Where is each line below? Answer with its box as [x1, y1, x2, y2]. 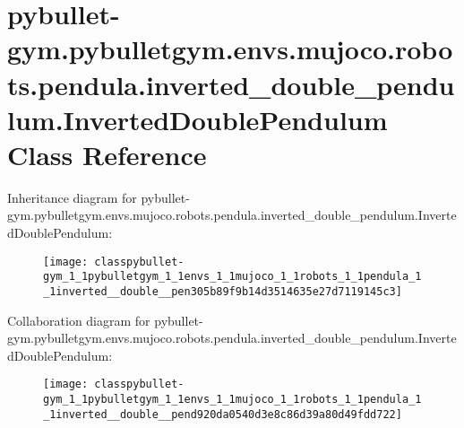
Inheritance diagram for [7, 188, 137, 206]
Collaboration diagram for [7, 310, 150, 329]
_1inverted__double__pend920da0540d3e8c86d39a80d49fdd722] [43, 407, 402, 421]
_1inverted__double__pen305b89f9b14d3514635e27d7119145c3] [43, 284, 402, 298]
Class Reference [7, 135, 207, 172]
